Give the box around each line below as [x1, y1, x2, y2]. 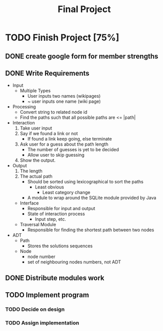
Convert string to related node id [20, 109, 88, 115]
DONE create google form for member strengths [5, 52, 158, 60]
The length [20, 168, 43, 174]
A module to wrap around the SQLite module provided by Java [27, 195, 156, 201]
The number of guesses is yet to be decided [27, 147, 119, 153]
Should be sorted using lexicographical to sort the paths [27, 179, 144, 185]
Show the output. [20, 157, 56, 163]
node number [27, 253, 56, 260]
